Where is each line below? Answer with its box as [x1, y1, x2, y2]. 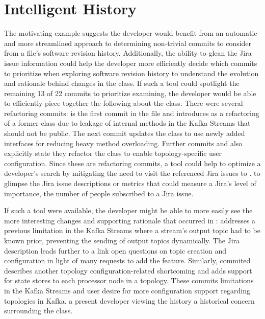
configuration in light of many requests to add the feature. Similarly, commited [4, 255, 251, 266]
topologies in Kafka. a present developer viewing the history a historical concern [4, 295, 255, 306]
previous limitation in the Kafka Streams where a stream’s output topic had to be [4, 225, 260, 236]
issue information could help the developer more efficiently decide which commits [4, 57, 257, 68]
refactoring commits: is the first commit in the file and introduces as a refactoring [4, 107, 259, 118]
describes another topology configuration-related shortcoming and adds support [4, 265, 252, 276]
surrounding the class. [4, 305, 73, 316]
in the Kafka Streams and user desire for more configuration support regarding [4, 285, 250, 295]
